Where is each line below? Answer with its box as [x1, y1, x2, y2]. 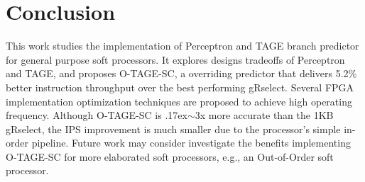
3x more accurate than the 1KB [195, 108, 334, 123]
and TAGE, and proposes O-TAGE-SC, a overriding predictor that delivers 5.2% [6, 66, 357, 81]
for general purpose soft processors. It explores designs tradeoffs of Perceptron [6, 52, 345, 67]
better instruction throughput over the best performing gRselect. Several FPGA [6, 79, 354, 94]
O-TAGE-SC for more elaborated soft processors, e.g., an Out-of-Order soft [6, 149, 334, 164]
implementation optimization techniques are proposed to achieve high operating [6, 93, 352, 108]
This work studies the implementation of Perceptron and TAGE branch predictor [6, 38, 359, 53]
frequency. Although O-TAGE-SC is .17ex [6, 108, 187, 123]
